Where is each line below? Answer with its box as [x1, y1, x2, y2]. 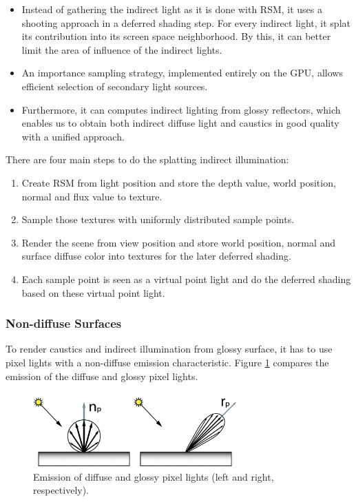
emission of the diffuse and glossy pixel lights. [6, 368, 198, 383]
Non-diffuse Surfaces [6, 315, 122, 332]
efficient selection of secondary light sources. [21, 79, 208, 93]
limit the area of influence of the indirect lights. [21, 42, 222, 56]
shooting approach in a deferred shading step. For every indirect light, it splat [21, 15, 350, 30]
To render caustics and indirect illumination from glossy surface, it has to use [6, 342, 333, 356]
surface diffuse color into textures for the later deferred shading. [21, 249, 291, 263]
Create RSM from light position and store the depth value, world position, [21, 175, 336, 189]
